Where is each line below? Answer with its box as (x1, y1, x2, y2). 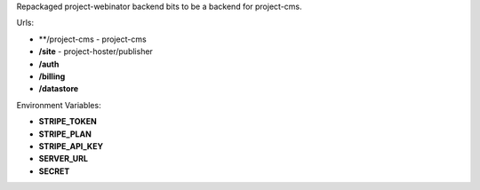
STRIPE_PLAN (38, 129, 92, 139)
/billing (38, 71, 66, 82)
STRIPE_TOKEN (38, 116, 97, 127)
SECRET (38, 165, 70, 177)
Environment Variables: (16, 99, 101, 110)
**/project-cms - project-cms (38, 34, 147, 44)
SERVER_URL (38, 154, 89, 164)
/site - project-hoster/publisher (38, 46, 153, 57)
